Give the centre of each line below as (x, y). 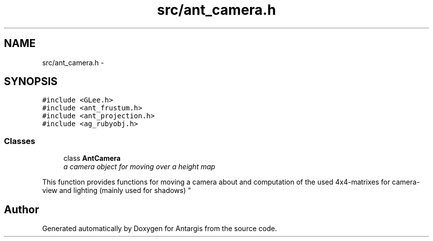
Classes (20, 141)
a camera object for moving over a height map (139, 167)
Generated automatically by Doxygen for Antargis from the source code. (160, 229)
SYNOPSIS (31, 82)
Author (22, 209)
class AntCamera (92, 158)
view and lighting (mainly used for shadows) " (117, 191)
